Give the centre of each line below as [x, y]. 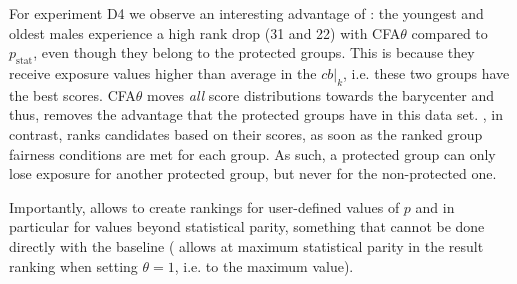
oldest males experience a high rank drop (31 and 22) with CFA [205, 32]
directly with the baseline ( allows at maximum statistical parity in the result [246, 245]
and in [435, 206]
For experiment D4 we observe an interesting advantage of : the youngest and [246, 13]
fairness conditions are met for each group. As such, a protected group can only [252, 153]
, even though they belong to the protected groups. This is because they [254, 52]
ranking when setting [73, 265]
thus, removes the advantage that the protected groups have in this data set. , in [256, 114]
